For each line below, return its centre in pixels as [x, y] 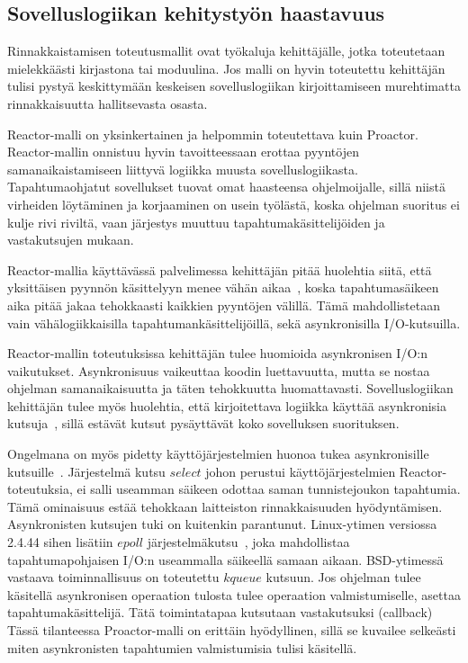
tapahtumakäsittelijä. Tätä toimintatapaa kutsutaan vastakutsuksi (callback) [220, 612]
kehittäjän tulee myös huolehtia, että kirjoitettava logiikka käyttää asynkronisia [227, 405]
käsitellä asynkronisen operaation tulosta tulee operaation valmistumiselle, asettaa [234, 594]
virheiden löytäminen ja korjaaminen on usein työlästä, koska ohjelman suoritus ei [234, 204]
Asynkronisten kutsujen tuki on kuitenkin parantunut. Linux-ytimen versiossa [222, 524]
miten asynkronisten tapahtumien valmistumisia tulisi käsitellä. [182, 647]
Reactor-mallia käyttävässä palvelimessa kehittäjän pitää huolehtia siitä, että [220, 269]
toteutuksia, [40, 489]
